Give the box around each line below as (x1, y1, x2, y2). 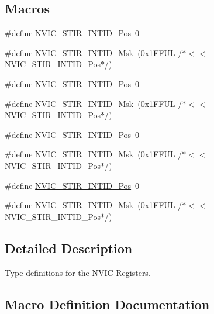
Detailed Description (5, 239, 133, 257)
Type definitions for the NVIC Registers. (5, 266, 151, 278)
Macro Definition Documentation (5, 295, 210, 313)
